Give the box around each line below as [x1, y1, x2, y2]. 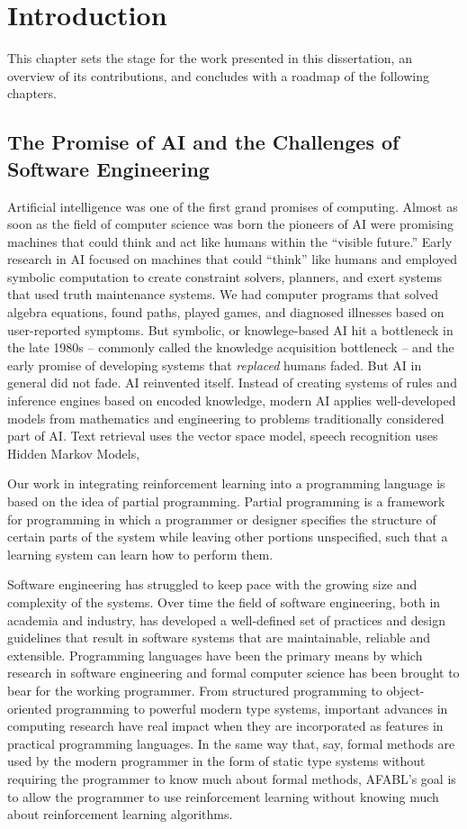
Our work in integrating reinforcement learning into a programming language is [7, 474, 445, 493]
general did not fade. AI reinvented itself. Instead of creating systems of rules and [7, 373, 457, 392]
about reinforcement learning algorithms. [7, 805, 233, 824]
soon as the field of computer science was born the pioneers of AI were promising [7, 214, 454, 233]
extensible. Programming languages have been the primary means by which [7, 645, 423, 664]
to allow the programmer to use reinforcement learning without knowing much [7, 787, 439, 806]
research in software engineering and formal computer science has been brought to [7, 663, 460, 682]
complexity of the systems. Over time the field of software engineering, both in [7, 592, 441, 611]
